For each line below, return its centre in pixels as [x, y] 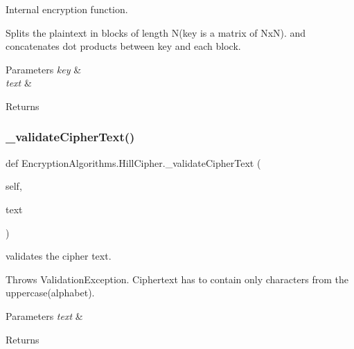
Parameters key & [44, 69]
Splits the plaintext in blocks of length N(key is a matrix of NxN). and [156, 32]
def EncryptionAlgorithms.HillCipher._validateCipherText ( [133, 162]
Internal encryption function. [67, 9]
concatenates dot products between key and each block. [123, 46]
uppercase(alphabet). [50, 293]
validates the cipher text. [59, 256]
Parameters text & [44, 315]
